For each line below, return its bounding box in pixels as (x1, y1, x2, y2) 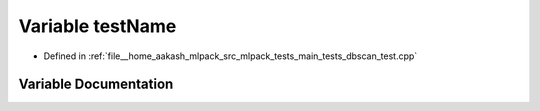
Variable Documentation (18, 76, 174, 93)
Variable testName (18, 15, 177, 37)
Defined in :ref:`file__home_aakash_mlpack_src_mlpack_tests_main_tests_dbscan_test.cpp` (43, 50, 418, 62)
